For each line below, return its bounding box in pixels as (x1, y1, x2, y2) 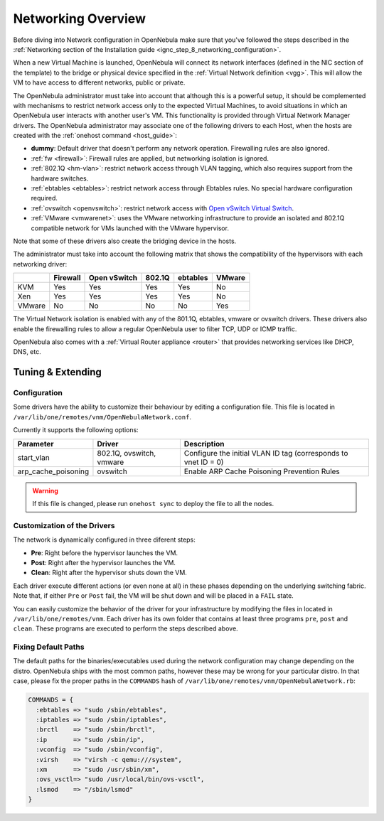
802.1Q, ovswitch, (97, 448, 156, 458)
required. (31, 194, 58, 203)
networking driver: (13, 259, 68, 268)
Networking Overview (13, 11, 146, 26)
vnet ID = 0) (183, 457, 224, 467)
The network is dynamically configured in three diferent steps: (13, 535, 196, 544)
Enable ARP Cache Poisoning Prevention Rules (183, 466, 341, 476)
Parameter (17, 439, 54, 449)
